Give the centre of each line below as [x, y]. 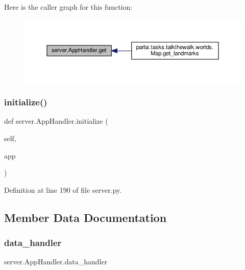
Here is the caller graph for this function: [68, 7]
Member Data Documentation [85, 217]
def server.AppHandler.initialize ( [56, 121]
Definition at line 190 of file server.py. [63, 189]
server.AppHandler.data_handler [56, 262]
